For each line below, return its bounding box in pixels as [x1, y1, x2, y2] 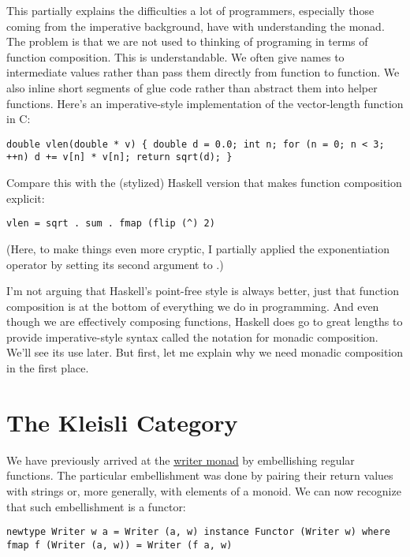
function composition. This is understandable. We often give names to [6, 48, 345, 65]
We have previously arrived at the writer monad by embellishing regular [6, 451, 355, 468]
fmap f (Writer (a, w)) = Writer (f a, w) [6, 539, 233, 551]
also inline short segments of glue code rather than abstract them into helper [6, 79, 378, 95]
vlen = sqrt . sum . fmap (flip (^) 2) [6, 218, 215, 230]
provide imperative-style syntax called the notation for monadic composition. [6, 328, 378, 345]
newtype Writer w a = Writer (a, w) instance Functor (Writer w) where [6, 526, 390, 538]
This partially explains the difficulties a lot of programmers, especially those [6, 2, 375, 18]
